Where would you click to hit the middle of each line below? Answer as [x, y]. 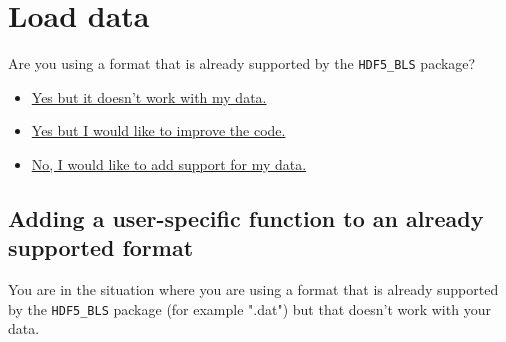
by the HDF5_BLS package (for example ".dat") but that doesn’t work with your [249, 308]
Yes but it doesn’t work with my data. [149, 96]
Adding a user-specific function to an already [246, 217]
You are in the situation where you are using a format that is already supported [253, 289]
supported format [101, 247]
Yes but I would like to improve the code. [158, 130]
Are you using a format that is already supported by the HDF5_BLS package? [242, 63]
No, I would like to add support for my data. [169, 163]
